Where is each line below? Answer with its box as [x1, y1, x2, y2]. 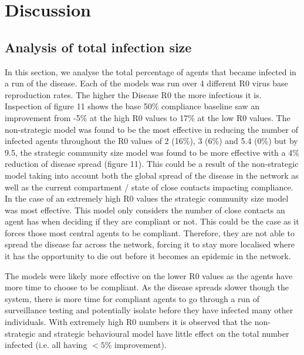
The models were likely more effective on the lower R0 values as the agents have [5, 269, 293, 282]
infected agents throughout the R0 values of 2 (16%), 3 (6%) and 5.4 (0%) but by [5, 135, 298, 147]
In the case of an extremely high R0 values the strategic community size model [5, 192, 289, 205]
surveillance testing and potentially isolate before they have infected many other [5, 304, 293, 316]
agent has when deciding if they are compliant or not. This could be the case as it [5, 215, 299, 227]
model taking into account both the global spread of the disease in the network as [5, 169, 299, 181]
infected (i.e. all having [5, 339, 87, 351]
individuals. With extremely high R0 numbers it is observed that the [5, 316, 252, 328]
